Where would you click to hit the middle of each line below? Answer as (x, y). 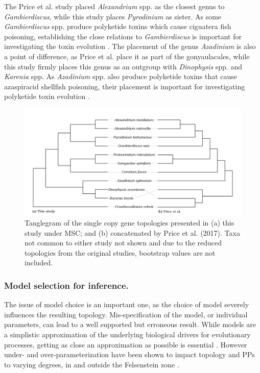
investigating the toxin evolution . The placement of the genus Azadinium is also (130, 46)
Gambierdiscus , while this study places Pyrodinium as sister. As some (113, 16)
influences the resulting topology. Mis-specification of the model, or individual (126, 314)
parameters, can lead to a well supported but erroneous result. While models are (130, 324)
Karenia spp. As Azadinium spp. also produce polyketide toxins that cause (121, 76)
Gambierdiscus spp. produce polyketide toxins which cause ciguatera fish (118, 26)
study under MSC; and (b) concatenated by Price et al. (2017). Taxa (132, 232)
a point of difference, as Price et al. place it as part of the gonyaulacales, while (127, 56)
